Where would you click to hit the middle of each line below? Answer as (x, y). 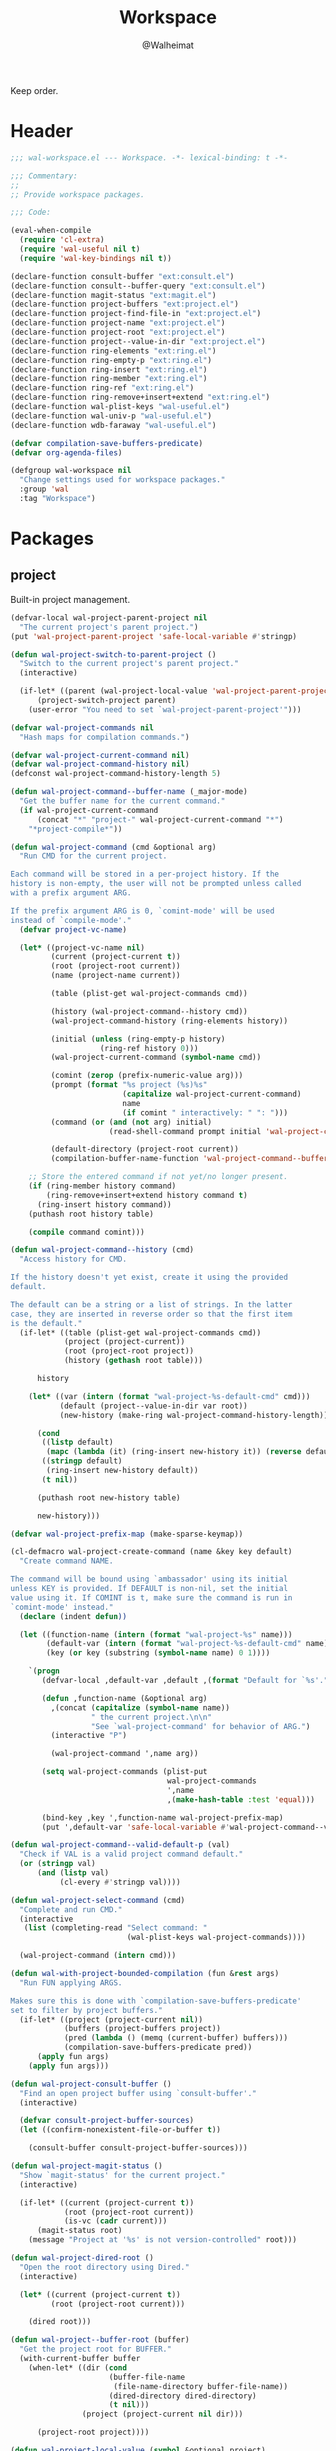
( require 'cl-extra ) (62, 240)
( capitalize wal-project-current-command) (211, 1094)
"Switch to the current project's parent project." (129, 664)
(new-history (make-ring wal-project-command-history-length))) (196, 1415)
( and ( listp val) (73, 1873)
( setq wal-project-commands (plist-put (124, 1772)
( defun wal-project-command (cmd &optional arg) (113, 847)
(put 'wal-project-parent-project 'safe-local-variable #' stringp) (154, 636)
